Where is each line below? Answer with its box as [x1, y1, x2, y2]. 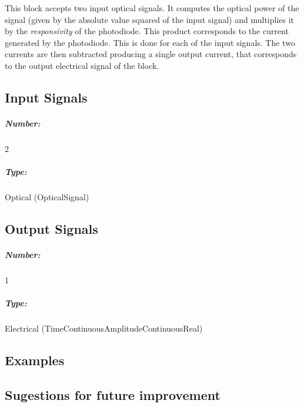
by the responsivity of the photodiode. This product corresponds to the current [5, 25, 289, 37]
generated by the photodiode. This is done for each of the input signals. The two [5, 36, 295, 48]
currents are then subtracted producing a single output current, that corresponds [5, 48, 297, 60]
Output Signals [5, 220, 98, 238]
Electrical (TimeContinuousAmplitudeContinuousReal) [5, 322, 203, 335]
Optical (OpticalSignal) [5, 191, 89, 203]
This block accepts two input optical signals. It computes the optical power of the [5, 2, 299, 14]
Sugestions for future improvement [5, 385, 221, 403]
